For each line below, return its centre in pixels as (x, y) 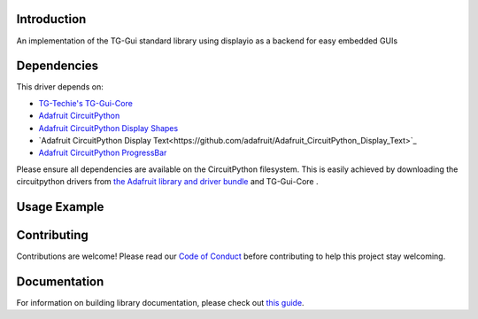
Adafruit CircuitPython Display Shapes (108, 128)
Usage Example (60, 207)
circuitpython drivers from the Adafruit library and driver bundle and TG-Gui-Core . (167, 182)
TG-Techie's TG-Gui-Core (85, 103)
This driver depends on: (60, 87)
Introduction (51, 19)
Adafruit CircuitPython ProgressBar (103, 153)
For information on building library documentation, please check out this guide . (160, 302)
